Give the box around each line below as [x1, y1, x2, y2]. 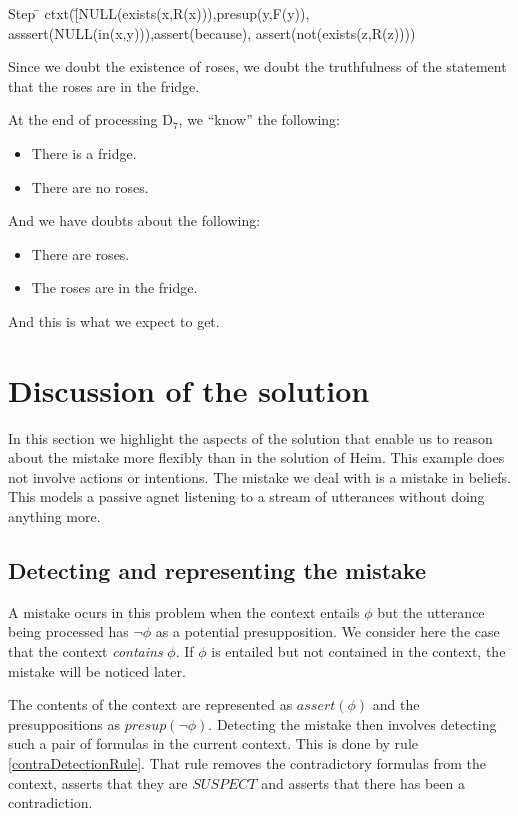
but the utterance [377, 601, 485, 622]
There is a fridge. [31, 142, 137, 163]
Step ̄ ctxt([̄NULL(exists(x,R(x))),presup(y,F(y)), [8, 3, 310, 23]
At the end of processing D [8, 109, 173, 130]
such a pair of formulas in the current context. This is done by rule [8, 733, 419, 754]
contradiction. [8, 792, 93, 813]
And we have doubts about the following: [8, 210, 261, 231]
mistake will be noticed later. [8, 660, 186, 681]
